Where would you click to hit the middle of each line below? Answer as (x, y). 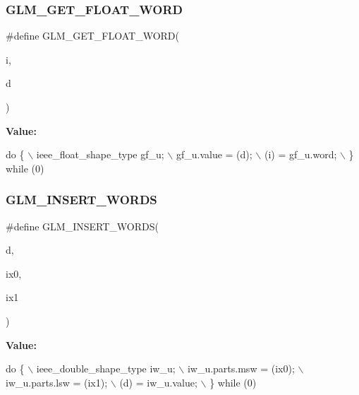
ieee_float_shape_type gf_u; (100, 154)
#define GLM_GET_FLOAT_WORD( (92, 36)
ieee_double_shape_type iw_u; (106, 369)
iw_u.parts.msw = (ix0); (241, 369)
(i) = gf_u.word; (300, 154)
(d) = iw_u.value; (158, 382)
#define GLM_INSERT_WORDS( (82, 226)
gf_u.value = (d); (214, 154)
